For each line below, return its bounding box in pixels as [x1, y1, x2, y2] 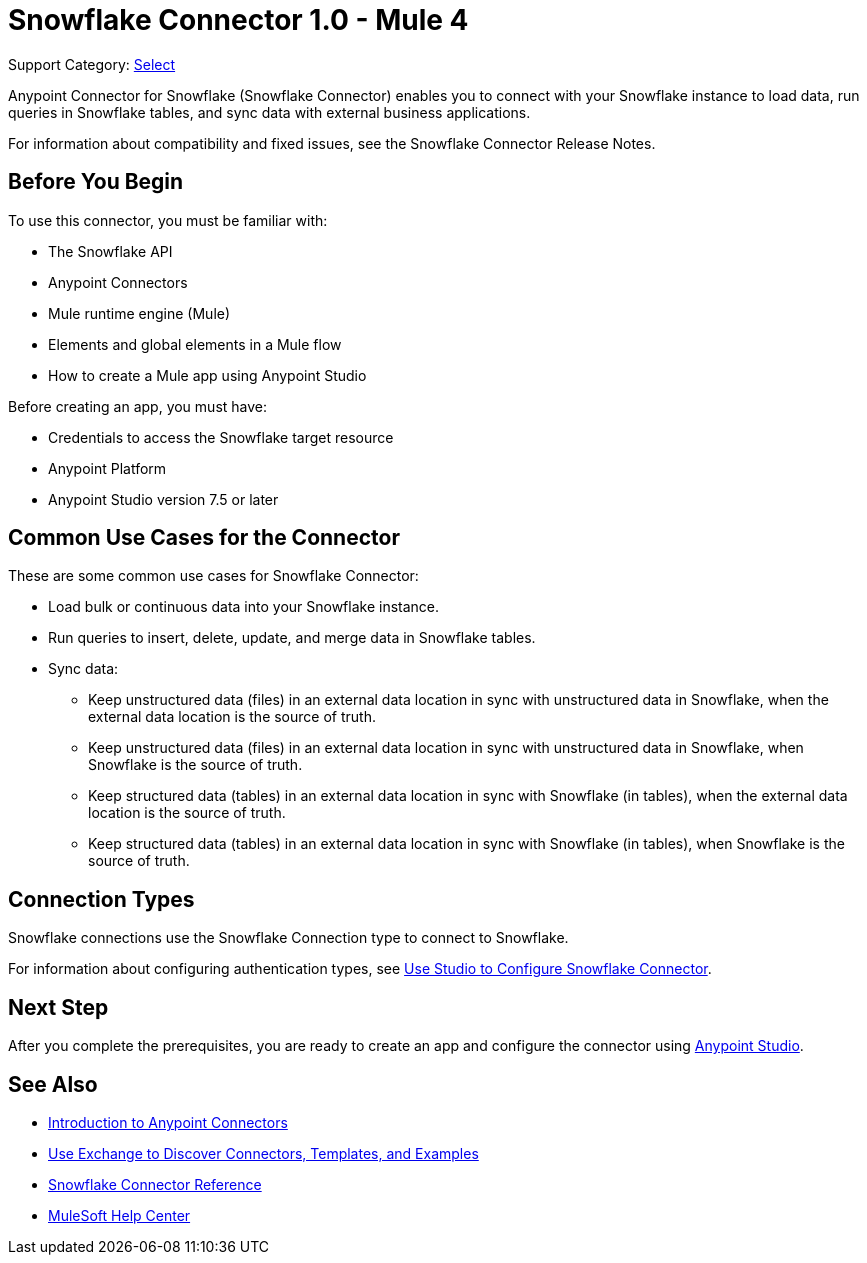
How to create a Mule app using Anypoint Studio [48, 366, 367, 384]
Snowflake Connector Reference [48, 1175, 262, 1193]
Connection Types [8, 886, 195, 912]
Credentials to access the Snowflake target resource [48, 428, 394, 446]
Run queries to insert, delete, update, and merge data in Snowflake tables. [48, 629, 536, 647]
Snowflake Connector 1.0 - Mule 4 [8, 3, 469, 37]
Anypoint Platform [48, 459, 167, 477]
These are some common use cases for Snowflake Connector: [8, 567, 419, 585]
